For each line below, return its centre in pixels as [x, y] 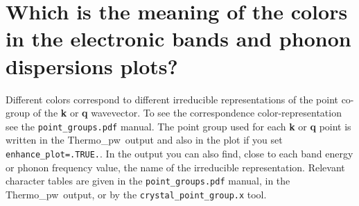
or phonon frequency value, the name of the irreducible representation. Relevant [175, 167]
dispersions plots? [92, 66]
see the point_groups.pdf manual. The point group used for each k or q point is [178, 126]
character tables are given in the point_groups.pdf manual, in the [148, 181]
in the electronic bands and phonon [178, 38]
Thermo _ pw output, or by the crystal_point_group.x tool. [136, 194]
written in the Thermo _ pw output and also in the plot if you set [144, 140]
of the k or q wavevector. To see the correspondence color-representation [187, 113]
